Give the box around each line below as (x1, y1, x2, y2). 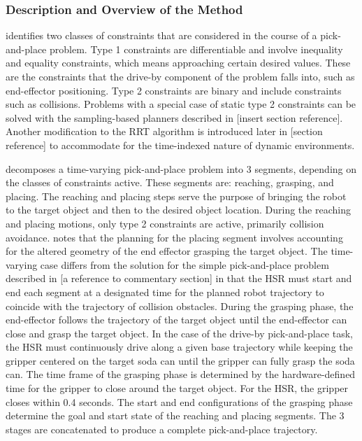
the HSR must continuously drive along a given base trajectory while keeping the (6, 339, 353, 354)
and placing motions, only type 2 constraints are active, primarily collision (6, 216, 324, 230)
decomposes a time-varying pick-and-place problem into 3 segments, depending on (6, 161, 357, 176)
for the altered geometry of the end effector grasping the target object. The (6, 244, 328, 258)
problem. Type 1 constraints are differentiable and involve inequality (49, 41, 343, 56)
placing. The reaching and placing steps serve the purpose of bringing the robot (6, 188, 347, 203)
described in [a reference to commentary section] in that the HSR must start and (6, 271, 352, 286)
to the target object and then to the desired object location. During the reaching (6, 202, 351, 217)
